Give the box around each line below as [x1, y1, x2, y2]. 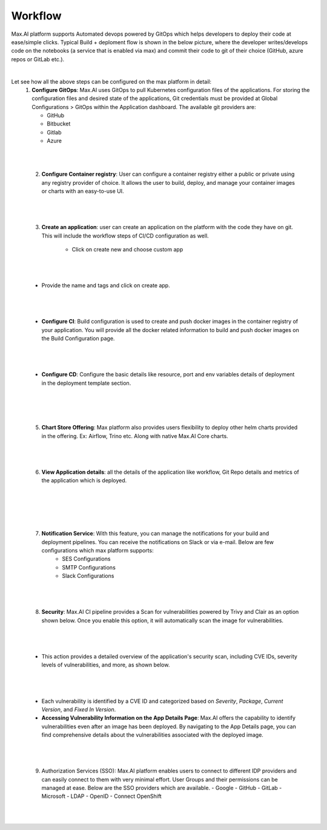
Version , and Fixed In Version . [41, 706, 116, 713]
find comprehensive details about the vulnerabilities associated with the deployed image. [41, 731, 263, 739]
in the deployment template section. [41, 379, 131, 387]
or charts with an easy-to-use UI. [41, 188, 124, 195]
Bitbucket [47, 120, 71, 127]
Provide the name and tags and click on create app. [41, 282, 170, 289]
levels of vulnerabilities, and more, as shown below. [41, 661, 170, 669]
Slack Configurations [62, 573, 114, 580]
